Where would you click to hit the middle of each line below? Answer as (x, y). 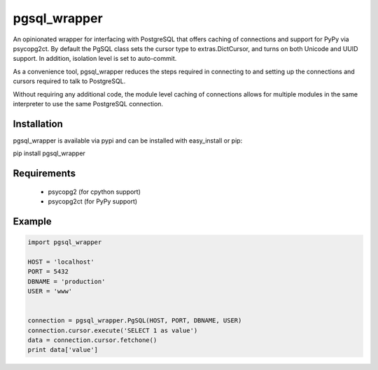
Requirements (44, 173)
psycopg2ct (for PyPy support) (93, 201)
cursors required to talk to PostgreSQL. (69, 81)
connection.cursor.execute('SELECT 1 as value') (113, 330)
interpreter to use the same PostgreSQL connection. (88, 104)
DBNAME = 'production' (66, 281)
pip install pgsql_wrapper (49, 153)
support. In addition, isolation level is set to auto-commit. (95, 59)
